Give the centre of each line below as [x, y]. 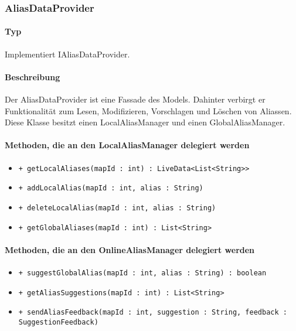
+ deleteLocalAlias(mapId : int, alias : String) [117, 208]
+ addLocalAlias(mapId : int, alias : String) [111, 188]
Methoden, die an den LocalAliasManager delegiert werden [127, 145]
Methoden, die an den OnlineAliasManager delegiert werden [130, 249]
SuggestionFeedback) [58, 322]
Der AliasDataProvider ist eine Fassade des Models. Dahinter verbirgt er [135, 99]
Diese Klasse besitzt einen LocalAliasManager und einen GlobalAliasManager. [145, 122]
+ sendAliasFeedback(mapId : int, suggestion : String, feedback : [153, 313]
